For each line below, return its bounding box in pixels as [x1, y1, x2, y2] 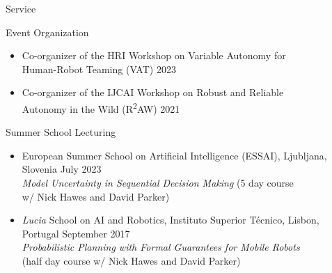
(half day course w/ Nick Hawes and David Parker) [22, 253, 241, 267]
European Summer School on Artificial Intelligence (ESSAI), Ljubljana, [22, 148, 327, 162]
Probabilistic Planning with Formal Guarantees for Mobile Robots [22, 240, 300, 254]
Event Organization [6, 24, 89, 39]
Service [6, 1, 36, 15]
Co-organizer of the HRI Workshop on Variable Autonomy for [22, 48, 286, 63]
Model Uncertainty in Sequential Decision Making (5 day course [22, 175, 294, 189]
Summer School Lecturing [6, 125, 116, 139]
